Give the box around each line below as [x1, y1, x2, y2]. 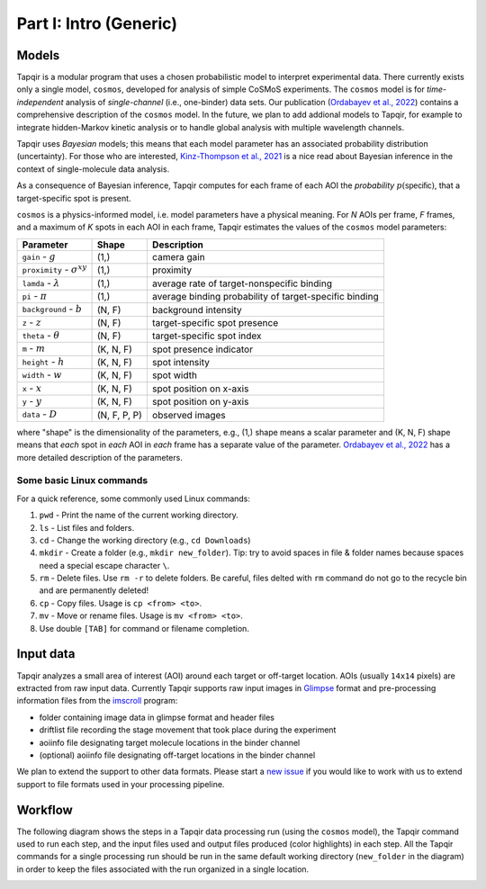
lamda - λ [22, 276, 60, 289]
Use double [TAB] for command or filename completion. [39, 623, 249, 633]
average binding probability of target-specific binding [151, 291, 379, 303]
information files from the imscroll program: [16, 696, 178, 706]
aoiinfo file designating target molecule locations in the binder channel [39, 737, 301, 748]
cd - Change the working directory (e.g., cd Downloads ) [39, 534, 251, 545]
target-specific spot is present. [16, 193, 131, 203]
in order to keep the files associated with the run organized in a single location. [16, 864, 310, 875]
